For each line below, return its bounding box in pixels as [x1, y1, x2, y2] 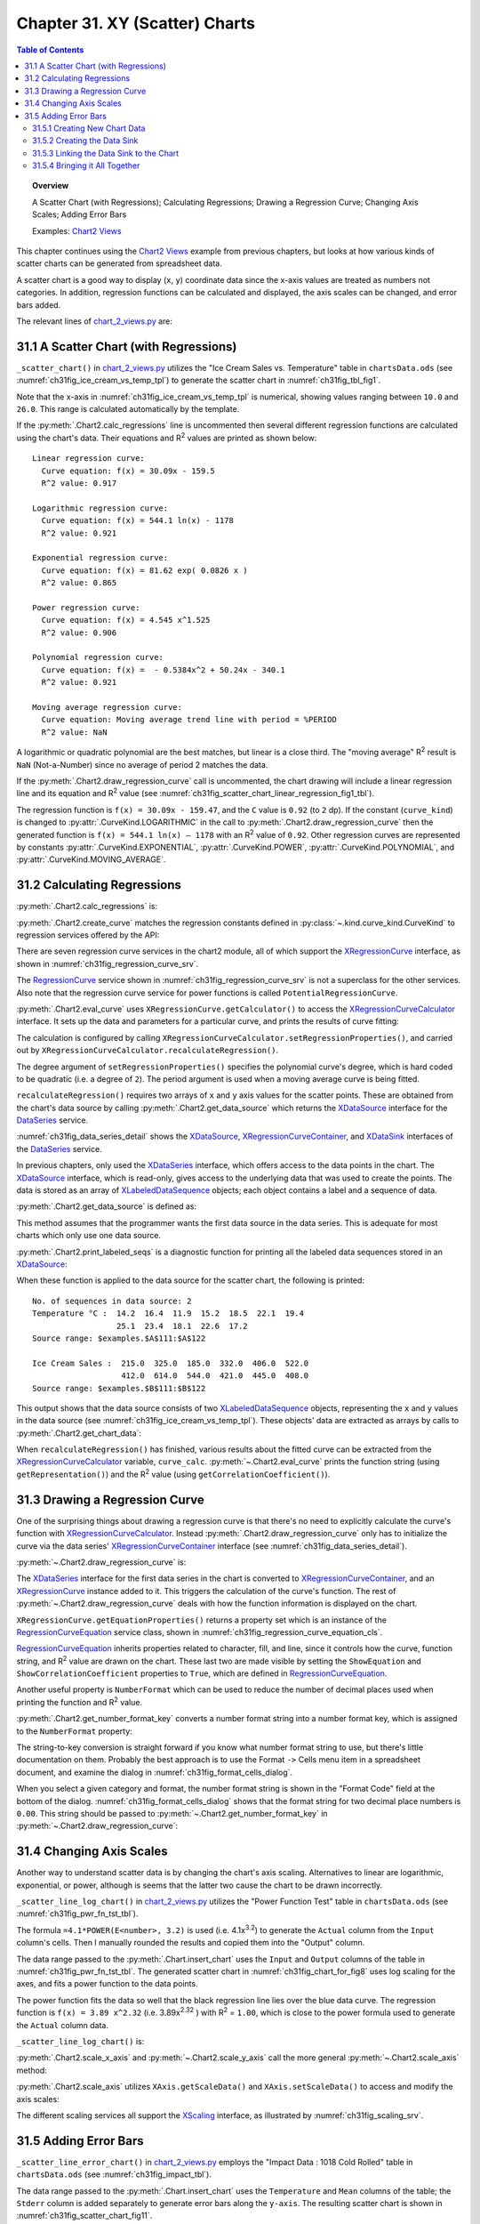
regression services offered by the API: [16, 930, 160, 940]
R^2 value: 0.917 [41, 479, 117, 488]
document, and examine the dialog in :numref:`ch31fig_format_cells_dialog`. [16, 1767, 293, 1777]
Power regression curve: [32, 602, 140, 613]
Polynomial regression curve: [32, 652, 164, 663]
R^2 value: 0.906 [41, 627, 117, 638]
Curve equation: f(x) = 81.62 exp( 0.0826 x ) [41, 565, 248, 576]
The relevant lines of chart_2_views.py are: [16, 316, 173, 326]
